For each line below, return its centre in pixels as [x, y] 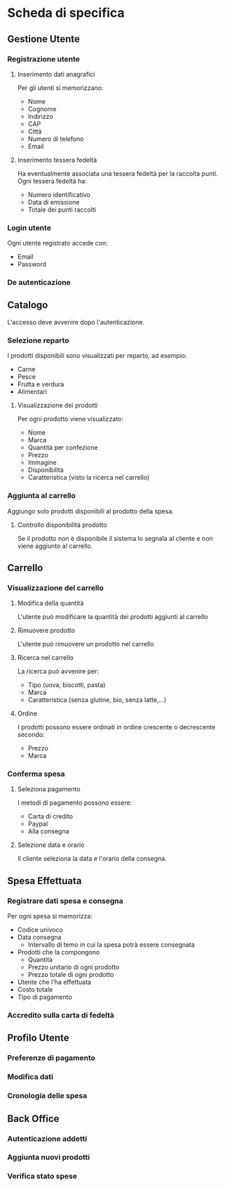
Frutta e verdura [41, 384]
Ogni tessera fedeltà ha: [52, 181]
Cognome [42, 109]
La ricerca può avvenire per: [58, 671]
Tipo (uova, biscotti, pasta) [67, 685]
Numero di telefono [56, 139]
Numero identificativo [59, 194]
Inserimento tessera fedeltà [57, 160]
